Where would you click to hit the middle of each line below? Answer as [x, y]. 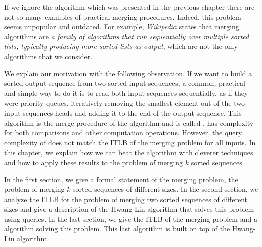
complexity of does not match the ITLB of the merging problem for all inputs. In [130, 142]
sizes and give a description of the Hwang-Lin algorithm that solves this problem [129, 209]
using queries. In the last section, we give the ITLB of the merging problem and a [131, 218]
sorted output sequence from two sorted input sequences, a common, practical [125, 83]
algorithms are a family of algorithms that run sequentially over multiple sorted [127, 36]
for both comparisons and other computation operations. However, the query [123, 133]
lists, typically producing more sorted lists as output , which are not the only [121, 46]
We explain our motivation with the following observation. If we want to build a [128, 73]
